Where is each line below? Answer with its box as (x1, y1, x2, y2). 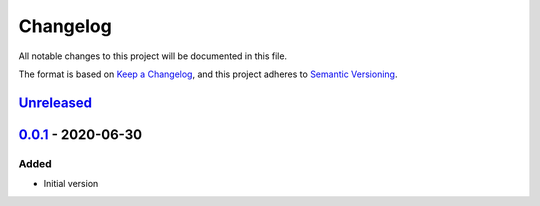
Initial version (43, 178, 99, 190)
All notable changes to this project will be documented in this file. (18, 50, 288, 62)
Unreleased (18, 94, 93, 111)
